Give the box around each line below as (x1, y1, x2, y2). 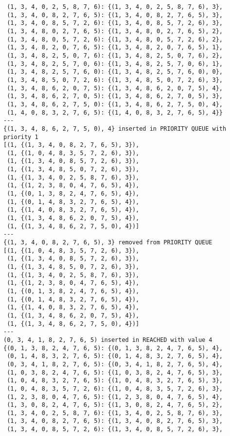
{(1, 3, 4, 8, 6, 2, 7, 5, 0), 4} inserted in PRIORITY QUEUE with (3, 125, 227, 132)
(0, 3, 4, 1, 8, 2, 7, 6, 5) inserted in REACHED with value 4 (3, 336, 212, 343)
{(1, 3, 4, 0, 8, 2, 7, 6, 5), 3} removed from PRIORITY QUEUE (3, 239, 212, 246)
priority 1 (3, 133, 38, 140)
